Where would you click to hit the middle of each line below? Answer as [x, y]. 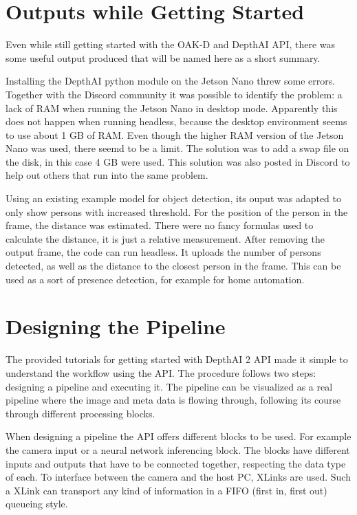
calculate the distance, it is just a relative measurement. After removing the [165, 238]
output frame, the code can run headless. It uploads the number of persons [163, 252]
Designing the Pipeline [116, 326]
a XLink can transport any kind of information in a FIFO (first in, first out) [166, 490]
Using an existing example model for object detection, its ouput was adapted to [174, 198]
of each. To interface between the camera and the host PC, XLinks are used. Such [178, 477]
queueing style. [37, 504]
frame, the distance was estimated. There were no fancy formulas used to [160, 225]
